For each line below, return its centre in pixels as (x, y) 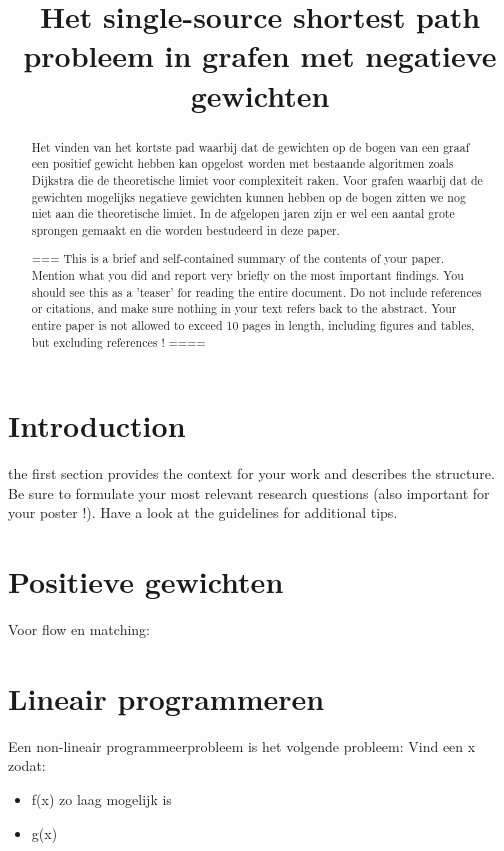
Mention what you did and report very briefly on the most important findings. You (247, 275)
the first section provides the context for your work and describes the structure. (251, 473)
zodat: (27, 765)
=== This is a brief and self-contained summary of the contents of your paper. (238, 258)
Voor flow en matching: (79, 629)
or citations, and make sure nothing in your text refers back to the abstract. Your (244, 308)
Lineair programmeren (166, 697)
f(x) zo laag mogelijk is (101, 799)
